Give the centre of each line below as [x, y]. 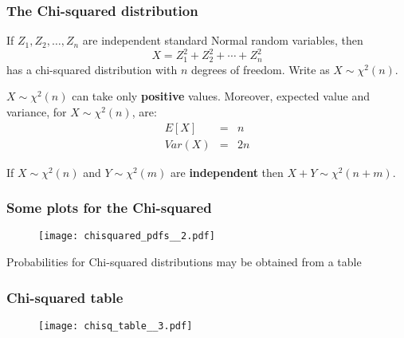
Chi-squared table [65, 297]
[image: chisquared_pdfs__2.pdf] [127, 236]
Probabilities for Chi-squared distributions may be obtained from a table [184, 262]
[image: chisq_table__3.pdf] [116, 326]
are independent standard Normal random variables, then [223, 40]
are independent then [227, 172]
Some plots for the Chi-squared [109, 208]
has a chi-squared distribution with [92, 69]
